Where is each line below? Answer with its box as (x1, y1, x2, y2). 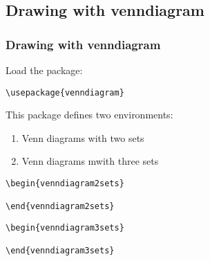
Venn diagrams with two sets (21, 130, 144, 145)
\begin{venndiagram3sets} (6, 223, 124, 233)
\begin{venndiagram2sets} (6, 179, 124, 189)
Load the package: (6, 63, 83, 77)
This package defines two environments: (6, 107, 173, 122)
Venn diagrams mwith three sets (21, 154, 159, 168)
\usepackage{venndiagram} (6, 87, 124, 98)
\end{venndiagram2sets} (6, 201, 115, 212)
